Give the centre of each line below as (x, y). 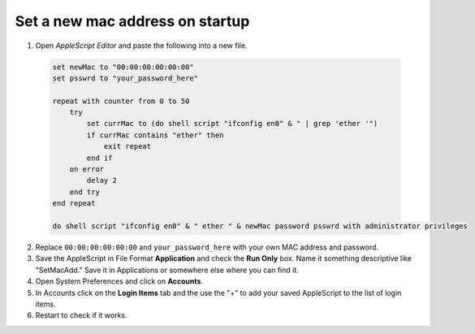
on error (87, 169)
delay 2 (102, 180)
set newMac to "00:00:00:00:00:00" (123, 67)
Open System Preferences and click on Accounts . (119, 281)
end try (85, 192)
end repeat (74, 204)
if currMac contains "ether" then (155, 135)
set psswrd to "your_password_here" (125, 78)
